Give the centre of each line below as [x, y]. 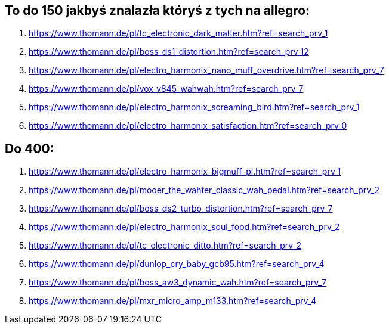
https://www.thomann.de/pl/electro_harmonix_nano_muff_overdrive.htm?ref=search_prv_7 [206, 70]
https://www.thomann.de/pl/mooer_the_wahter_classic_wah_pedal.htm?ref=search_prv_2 [204, 190]
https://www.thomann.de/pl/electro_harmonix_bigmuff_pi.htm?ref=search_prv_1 [185, 172]
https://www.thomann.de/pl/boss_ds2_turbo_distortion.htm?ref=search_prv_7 [181, 209]
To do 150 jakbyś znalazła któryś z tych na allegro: [158, 10]
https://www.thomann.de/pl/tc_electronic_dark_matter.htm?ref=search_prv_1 [178, 33]
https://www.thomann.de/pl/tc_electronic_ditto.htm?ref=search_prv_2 [165, 246]
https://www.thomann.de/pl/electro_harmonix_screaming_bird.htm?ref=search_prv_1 [194, 107]
